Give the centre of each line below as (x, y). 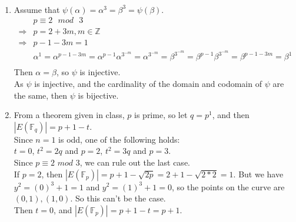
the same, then (41, 95)
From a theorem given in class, (69, 115)
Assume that (37, 9)
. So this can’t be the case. (118, 198)
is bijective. (98, 95)
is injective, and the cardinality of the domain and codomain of (148, 83)
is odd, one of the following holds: (119, 139)
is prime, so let (161, 115)
